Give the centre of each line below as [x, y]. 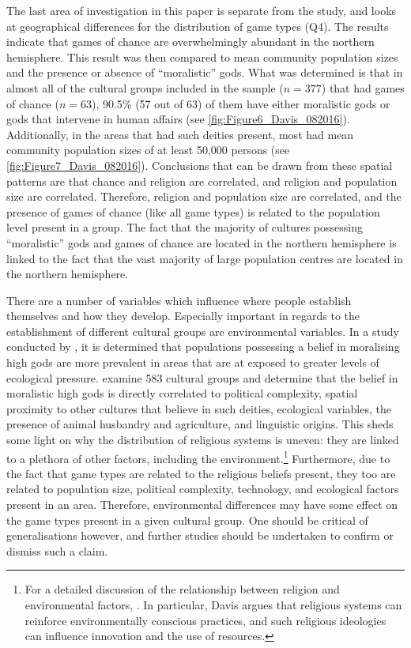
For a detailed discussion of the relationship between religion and [182, 589]
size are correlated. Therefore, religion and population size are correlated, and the [204, 196]
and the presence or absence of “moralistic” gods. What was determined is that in [205, 72]
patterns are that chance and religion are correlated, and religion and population [202, 181]
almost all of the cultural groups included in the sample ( [145, 87]
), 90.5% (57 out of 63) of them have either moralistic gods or [241, 103]
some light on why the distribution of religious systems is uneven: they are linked [203, 440]
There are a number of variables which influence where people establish [179, 300]
